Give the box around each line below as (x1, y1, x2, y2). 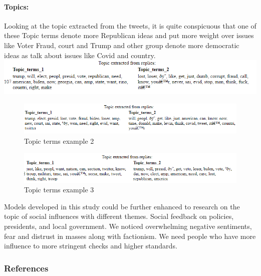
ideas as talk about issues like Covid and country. (4, 50, 156, 60)
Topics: (4, 1, 29, 12)
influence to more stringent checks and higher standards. (4, 240, 177, 251)
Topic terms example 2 (24, 135, 94, 146)
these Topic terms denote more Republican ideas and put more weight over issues (4, 30, 254, 41)
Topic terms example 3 (24, 184, 94, 195)
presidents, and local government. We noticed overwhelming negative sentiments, (4, 221, 252, 231)
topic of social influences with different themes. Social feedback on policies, (4, 211, 234, 221)
